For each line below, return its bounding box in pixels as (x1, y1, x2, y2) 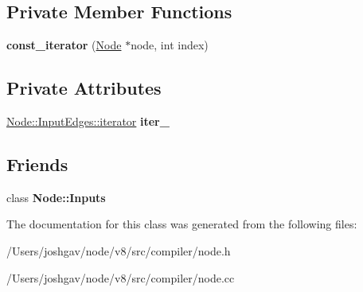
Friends (6, 151, 68, 176)
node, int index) (131, 37, 209, 53)
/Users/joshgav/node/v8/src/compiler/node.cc (6, 269, 235, 286)
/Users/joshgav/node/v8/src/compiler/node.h (6, 242, 231, 259)
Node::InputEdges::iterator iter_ (6, 113, 170, 129)
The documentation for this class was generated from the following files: (6, 216, 357, 232)
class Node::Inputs (6, 189, 106, 205)
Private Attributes (6, 76, 162, 100)
